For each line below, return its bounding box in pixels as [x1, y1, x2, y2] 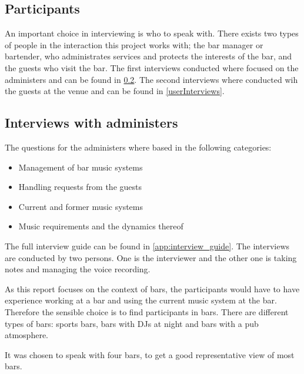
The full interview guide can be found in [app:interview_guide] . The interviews [5, 239, 290, 252]
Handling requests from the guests [18, 181, 142, 193]
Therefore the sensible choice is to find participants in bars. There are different [5, 305, 289, 318]
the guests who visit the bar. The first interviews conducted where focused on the [5, 61, 299, 74]
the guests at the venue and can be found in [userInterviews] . [5, 85, 225, 97]
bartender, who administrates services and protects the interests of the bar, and [5, 50, 292, 62]
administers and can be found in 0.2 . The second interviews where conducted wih [5, 73, 298, 85]
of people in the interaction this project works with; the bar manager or [5, 38, 263, 51]
